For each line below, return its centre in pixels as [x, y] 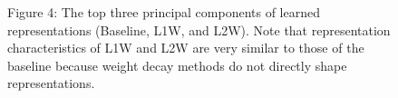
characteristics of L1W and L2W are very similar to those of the [186, 48]
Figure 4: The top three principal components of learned [164, 12]
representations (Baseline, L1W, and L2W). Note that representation [199, 29]
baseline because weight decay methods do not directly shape [177, 65]
